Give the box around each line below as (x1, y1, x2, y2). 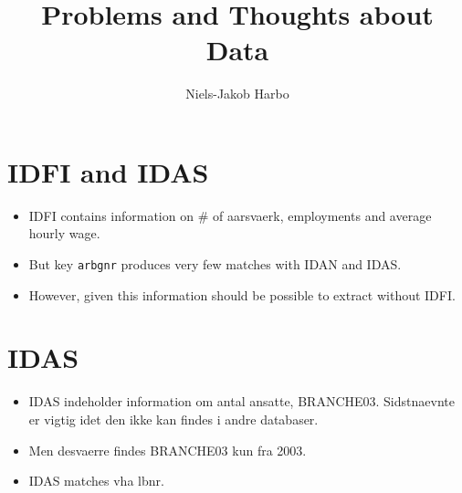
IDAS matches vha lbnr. (28, 471, 164, 490)
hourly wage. (28, 224, 100, 243)
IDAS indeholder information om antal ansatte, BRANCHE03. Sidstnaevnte (28, 392, 455, 411)
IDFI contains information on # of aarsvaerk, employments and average (28, 205, 432, 225)
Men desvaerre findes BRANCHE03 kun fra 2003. (28, 440, 307, 459)
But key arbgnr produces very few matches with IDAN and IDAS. (28, 255, 402, 274)
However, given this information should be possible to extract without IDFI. (28, 285, 456, 304)
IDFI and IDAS (7, 152, 209, 190)
